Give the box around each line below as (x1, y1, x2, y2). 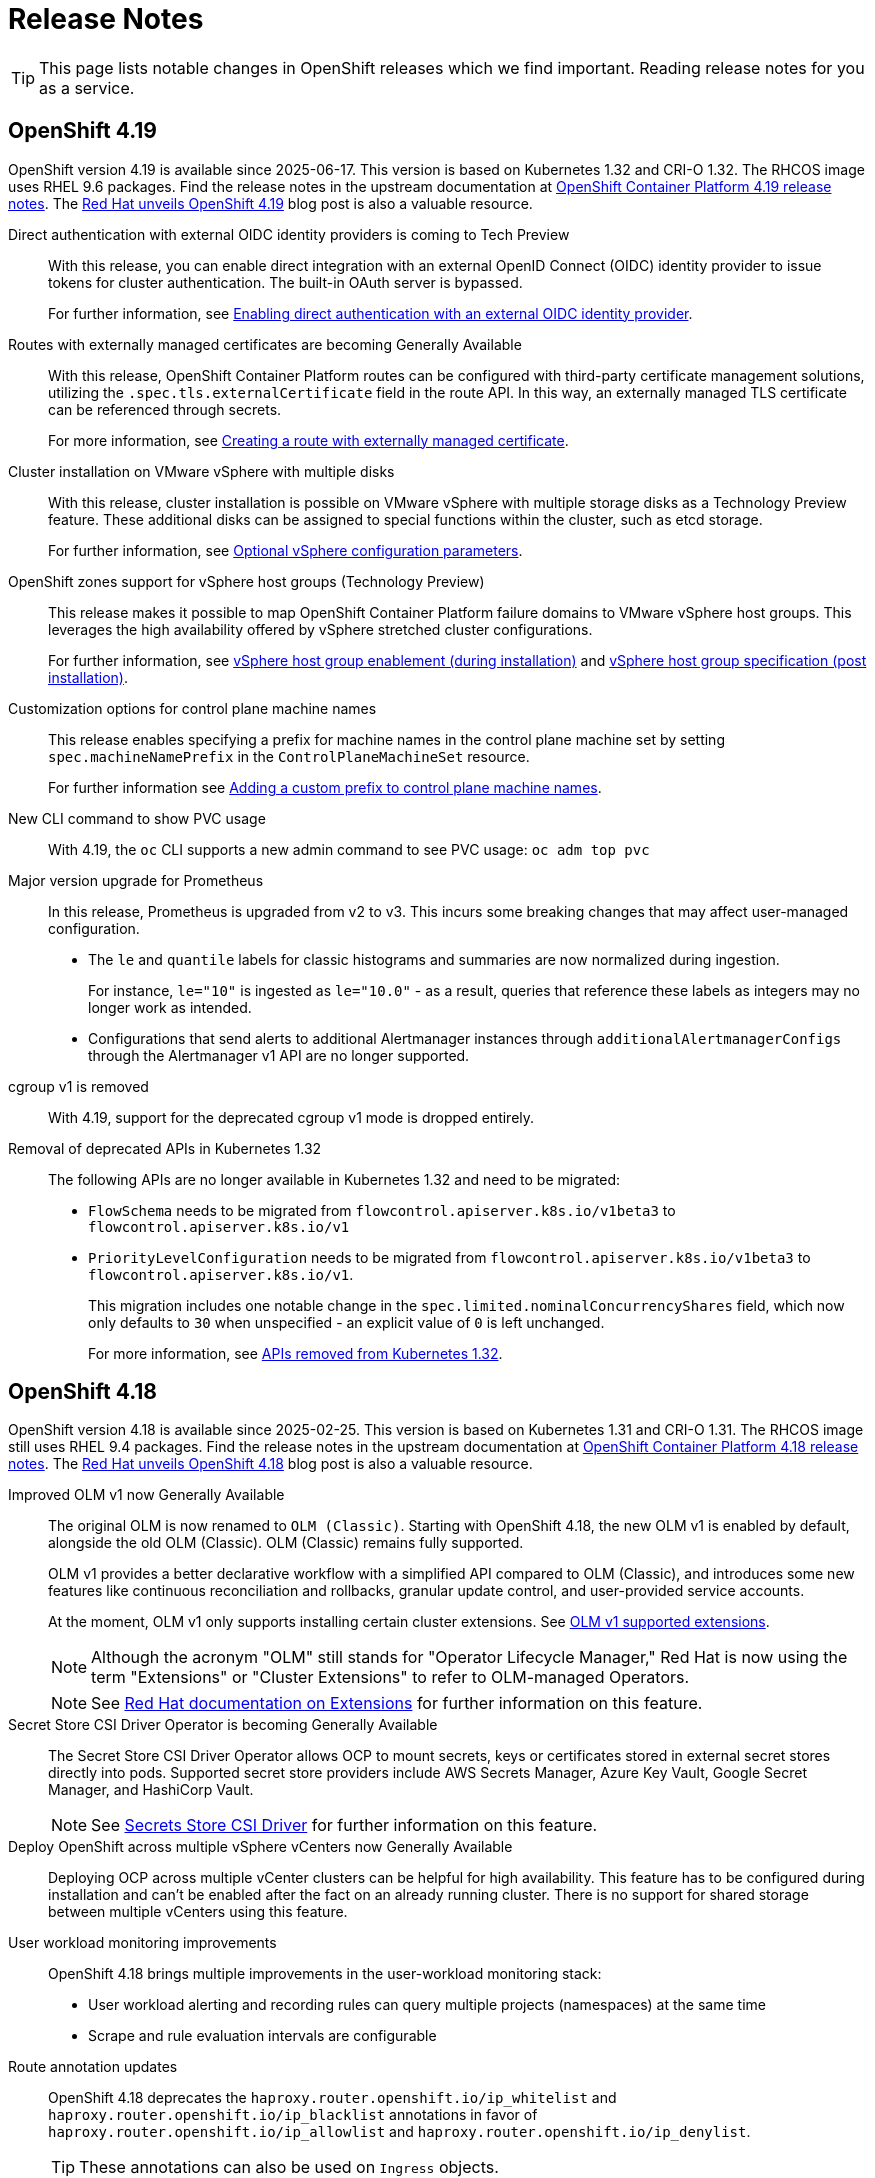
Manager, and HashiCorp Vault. (48, 1781, 254, 1799)
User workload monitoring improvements (8, 1934, 277, 1952)
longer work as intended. (88, 998, 252, 1016)
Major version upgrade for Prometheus (8, 871, 264, 889)
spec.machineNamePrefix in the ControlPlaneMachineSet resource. (48, 747, 530, 765)
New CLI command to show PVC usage (8, 809, 266, 827)
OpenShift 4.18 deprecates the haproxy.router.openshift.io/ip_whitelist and (48, 2089, 617, 2107)
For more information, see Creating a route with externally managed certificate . (48, 431, 569, 449)
